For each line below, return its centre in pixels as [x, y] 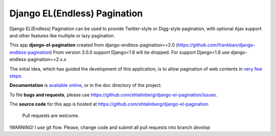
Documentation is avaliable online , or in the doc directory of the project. [86, 85]
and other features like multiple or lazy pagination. [62, 35]
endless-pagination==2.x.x [38, 59]
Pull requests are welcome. [51, 116]
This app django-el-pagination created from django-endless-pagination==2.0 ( [94, 45]
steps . [16, 76]
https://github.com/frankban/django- [216, 45]
